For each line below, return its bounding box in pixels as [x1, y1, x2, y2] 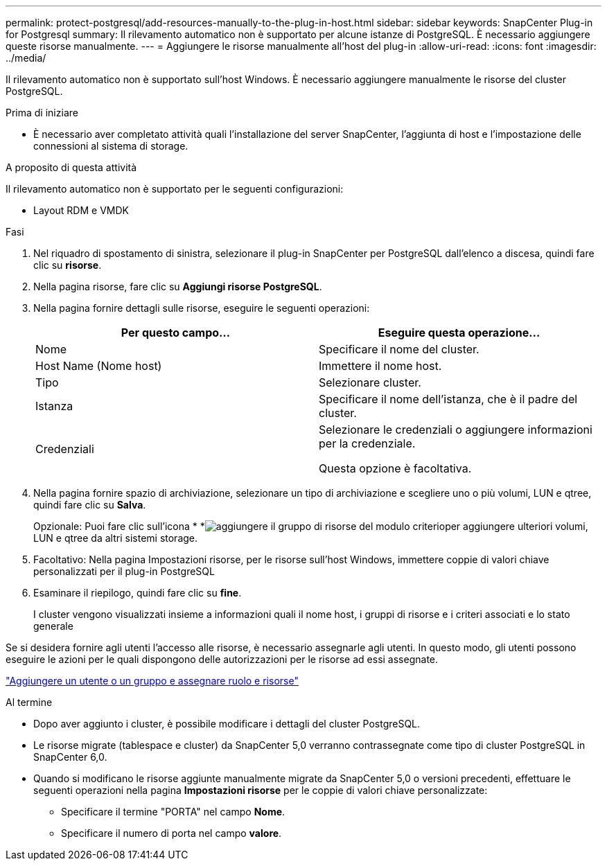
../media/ [6, 52, 46, 64]
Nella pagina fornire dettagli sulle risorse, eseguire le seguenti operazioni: [33, 302, 370, 314]
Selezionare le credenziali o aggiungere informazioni [319, 423, 592, 436]
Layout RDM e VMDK [33, 204, 129, 216]
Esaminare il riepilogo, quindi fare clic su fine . [33, 587, 242, 599]
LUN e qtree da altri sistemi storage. [33, 532, 198, 544]
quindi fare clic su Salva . [33, 499, 146, 511]
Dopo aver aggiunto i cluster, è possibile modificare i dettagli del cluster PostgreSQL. [33, 718, 421, 730]
